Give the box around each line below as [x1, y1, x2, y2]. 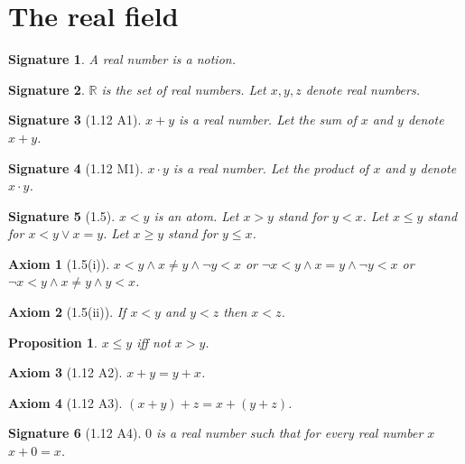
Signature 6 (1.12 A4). [8, 423, 142, 442]
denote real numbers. [305, 79, 420, 98]
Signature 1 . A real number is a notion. [8, 50, 236, 69]
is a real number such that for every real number [156, 423, 423, 442]
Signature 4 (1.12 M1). [8, 158, 144, 177]
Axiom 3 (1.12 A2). [8, 363, 123, 382]
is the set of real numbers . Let [101, 79, 266, 98]
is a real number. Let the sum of [179, 110, 357, 129]
